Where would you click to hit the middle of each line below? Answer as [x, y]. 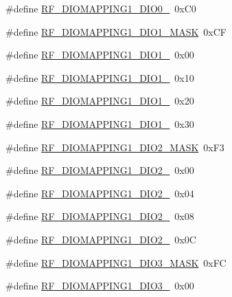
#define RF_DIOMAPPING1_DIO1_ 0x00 [100, 55]
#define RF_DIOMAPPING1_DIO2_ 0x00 [100, 170]
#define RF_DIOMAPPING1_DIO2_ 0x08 [100, 216]
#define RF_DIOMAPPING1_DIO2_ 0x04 [100, 193]
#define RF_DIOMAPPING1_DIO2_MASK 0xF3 [115, 147]
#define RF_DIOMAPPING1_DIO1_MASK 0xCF [116, 31]
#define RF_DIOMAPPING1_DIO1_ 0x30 [100, 123]
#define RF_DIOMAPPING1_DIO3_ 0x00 [100, 286]
